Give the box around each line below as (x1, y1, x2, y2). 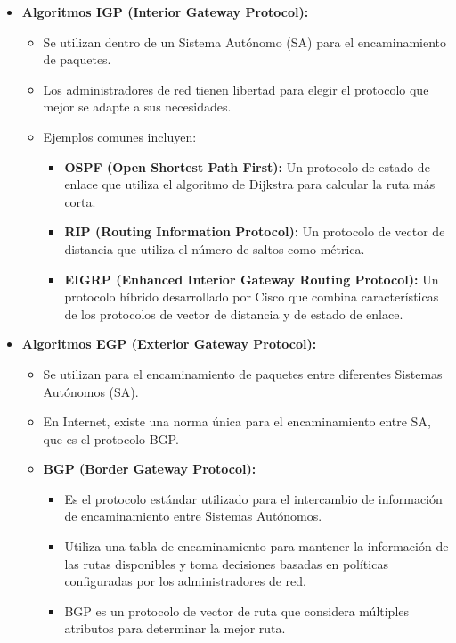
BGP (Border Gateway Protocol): (43, 459, 256, 478)
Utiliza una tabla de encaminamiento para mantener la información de (64, 537, 449, 556)
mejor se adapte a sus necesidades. (43, 97, 232, 116)
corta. (64, 192, 96, 210)
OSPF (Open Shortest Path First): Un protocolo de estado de (64, 157, 430, 176)
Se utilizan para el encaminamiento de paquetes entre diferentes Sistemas (43, 364, 443, 383)
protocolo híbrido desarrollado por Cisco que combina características (64, 287, 439, 306)
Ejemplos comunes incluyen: (43, 127, 197, 145)
